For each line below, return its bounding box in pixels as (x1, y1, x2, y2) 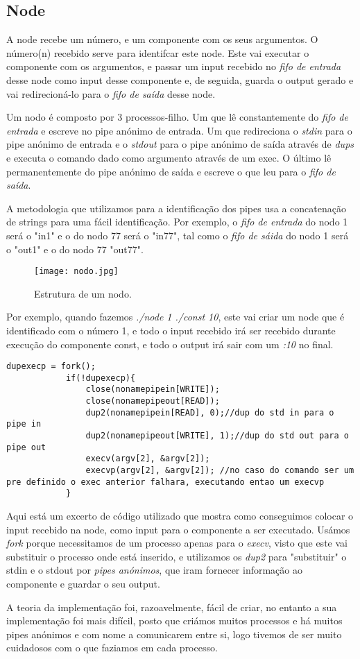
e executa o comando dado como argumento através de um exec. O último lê (6, 150, 332, 164)
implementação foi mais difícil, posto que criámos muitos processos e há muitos (6, 613, 343, 628)
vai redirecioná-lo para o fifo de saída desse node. (6, 86, 216, 101)
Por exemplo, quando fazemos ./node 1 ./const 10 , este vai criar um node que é (6, 309, 345, 324)
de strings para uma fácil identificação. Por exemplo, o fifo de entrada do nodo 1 (6, 214, 348, 229)
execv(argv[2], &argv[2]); (85, 454, 210, 464)
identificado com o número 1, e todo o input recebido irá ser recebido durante (6, 323, 336, 337)
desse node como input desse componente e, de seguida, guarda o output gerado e (6, 72, 354, 87)
